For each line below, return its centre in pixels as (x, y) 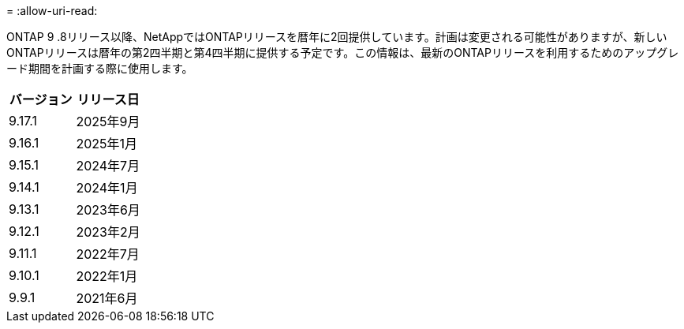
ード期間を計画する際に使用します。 (100, 68)
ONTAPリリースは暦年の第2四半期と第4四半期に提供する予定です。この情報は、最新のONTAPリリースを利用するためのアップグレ (343, 52)
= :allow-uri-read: (52, 11)
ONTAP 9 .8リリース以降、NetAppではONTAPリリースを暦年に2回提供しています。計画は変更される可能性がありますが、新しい (337, 37)
